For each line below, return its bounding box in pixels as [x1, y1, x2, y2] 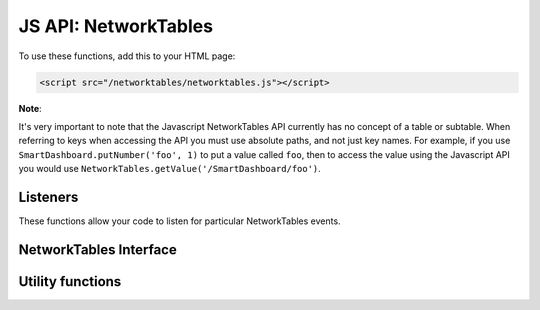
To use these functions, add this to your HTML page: [18, 50, 236, 62]
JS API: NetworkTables [18, 15, 214, 37]
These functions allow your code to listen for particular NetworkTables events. [18, 215, 341, 227]
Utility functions [18, 273, 122, 290]
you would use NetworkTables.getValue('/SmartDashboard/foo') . [18, 163, 322, 175]
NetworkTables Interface [18, 241, 177, 258]
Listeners [18, 188, 79, 205]
